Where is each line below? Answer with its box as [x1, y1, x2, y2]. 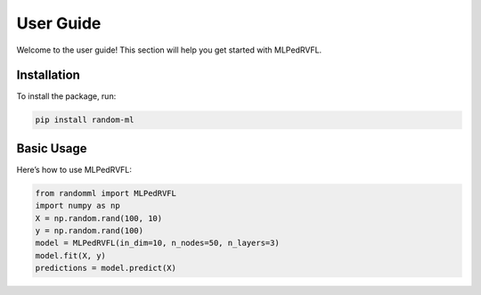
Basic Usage [16, 141, 87, 156]
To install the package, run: [16, 91, 117, 102]
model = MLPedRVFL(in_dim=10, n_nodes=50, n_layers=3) [35, 238, 280, 249]
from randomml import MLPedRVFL [35, 188, 177, 198]
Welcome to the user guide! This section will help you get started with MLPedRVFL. [16, 45, 322, 55]
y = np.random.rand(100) [35, 225, 144, 236]
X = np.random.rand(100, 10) [35, 213, 163, 223]
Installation [16, 68, 80, 83]
